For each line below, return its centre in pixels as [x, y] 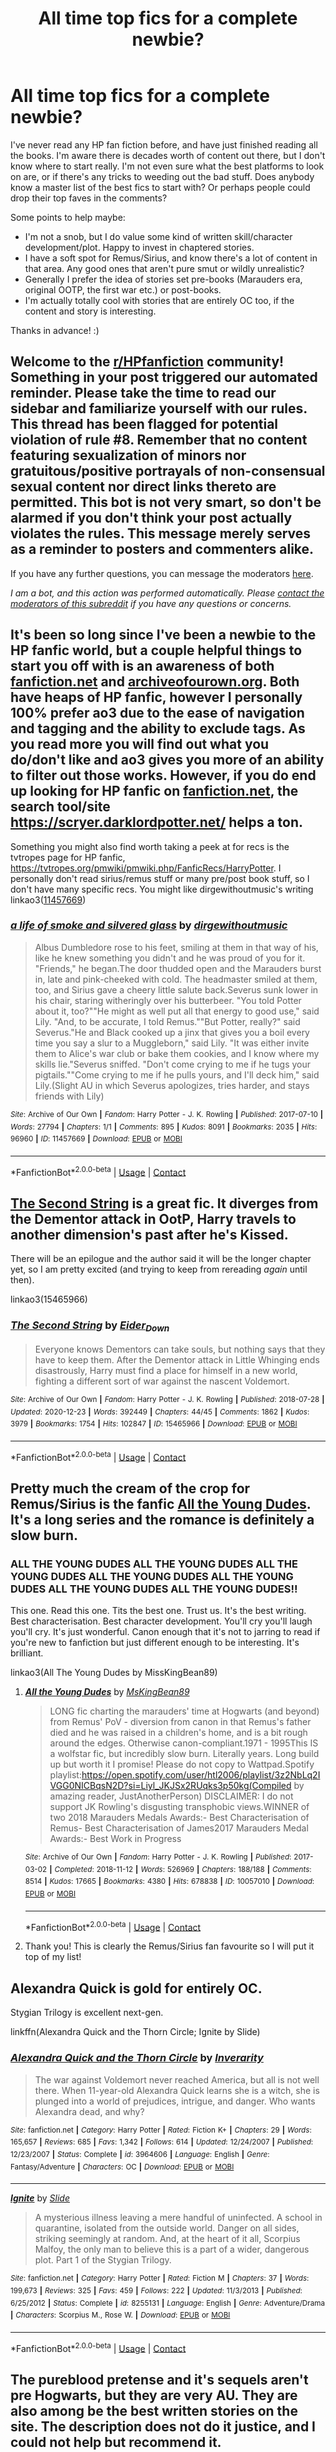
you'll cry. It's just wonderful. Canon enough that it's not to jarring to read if [165, 1632]
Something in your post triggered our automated [164, 377]
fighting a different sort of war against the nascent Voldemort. [162, 1381]
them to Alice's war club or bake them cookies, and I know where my [177, 1053]
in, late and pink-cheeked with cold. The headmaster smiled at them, [176, 979]
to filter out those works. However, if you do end [163, 775]
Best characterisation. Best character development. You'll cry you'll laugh [161, 1621]
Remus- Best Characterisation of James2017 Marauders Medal [179, 1828]
